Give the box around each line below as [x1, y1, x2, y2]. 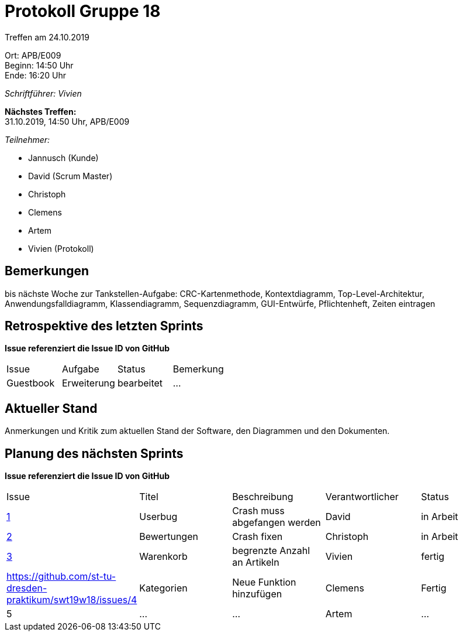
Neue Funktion [232, 576, 296, 589]
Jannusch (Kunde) [28, 152, 99, 163]
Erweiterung [61, 377, 115, 389]
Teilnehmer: [5, 134, 50, 145]
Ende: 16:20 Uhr [5, 70, 67, 80]
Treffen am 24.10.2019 [5, 32, 89, 42]
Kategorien [139, 582, 188, 594]
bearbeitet [117, 377, 163, 389]
